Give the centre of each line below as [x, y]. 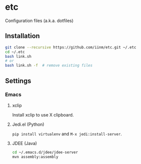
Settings [18, 81]
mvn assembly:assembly [35, 157]
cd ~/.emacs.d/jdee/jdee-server [45, 152]
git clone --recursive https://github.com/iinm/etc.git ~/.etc [71, 47]
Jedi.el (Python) [28, 124]
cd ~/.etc [15, 52]
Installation [22, 36]
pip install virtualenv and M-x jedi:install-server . [67, 134]
